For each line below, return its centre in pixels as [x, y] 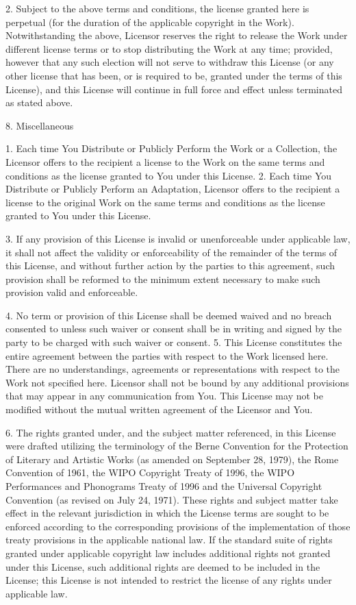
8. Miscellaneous [40, 125]
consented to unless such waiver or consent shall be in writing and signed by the [174, 329]
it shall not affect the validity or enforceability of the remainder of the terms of [171, 252]
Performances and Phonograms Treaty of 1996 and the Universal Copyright [164, 486]
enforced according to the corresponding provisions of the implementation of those [178, 526]
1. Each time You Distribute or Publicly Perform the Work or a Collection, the [171, 148]
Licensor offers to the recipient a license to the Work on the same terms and [165, 161]
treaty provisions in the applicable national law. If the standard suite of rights [169, 540]
